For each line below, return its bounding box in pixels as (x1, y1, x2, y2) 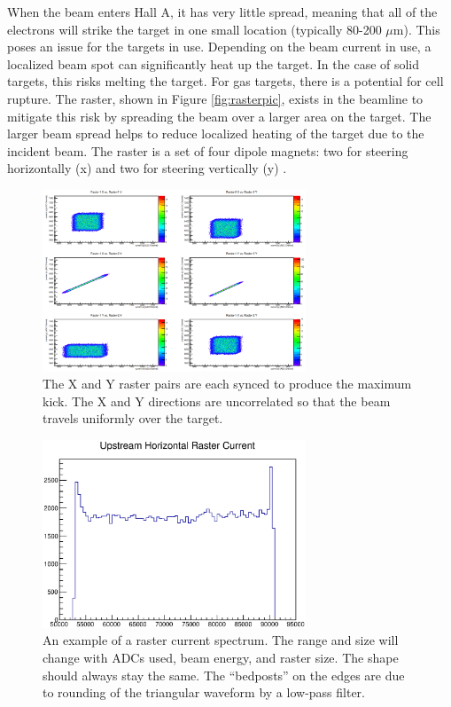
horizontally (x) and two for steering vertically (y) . (7, 159, 287, 177)
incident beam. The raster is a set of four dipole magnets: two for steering (7, 141, 408, 160)
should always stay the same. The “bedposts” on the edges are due (43, 665, 405, 684)
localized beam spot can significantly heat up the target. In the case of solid (7, 54, 420, 73)
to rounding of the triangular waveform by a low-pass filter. (43, 683, 365, 702)
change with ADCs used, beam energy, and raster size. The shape (43, 648, 399, 666)
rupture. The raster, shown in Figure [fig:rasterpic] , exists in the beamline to (7, 89, 424, 107)
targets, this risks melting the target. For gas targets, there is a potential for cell (7, 72, 444, 90)
